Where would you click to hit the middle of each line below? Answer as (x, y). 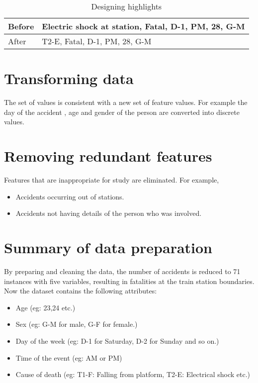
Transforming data (69, 78)
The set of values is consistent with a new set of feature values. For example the (126, 102)
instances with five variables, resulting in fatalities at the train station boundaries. (129, 281)
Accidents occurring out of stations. (70, 196)
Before (21, 26)
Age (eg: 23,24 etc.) (45, 307)
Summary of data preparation (108, 247)
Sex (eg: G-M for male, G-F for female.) (77, 324)
